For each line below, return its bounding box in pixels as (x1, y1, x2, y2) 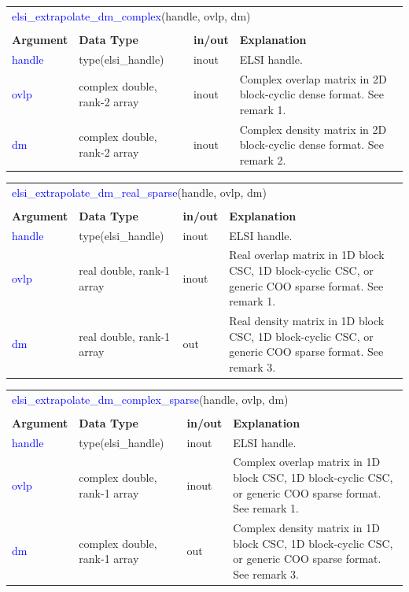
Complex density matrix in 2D (239, 120, 387, 137)
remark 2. (239, 151, 286, 168)
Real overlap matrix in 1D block (229, 246, 385, 263)
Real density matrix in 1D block (229, 313, 385, 328)
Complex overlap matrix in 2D (239, 70, 387, 87)
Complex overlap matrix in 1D (233, 453, 381, 470)
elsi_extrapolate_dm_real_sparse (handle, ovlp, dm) (12, 183, 267, 200)
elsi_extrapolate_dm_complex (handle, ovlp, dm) (12, 7, 251, 24)
